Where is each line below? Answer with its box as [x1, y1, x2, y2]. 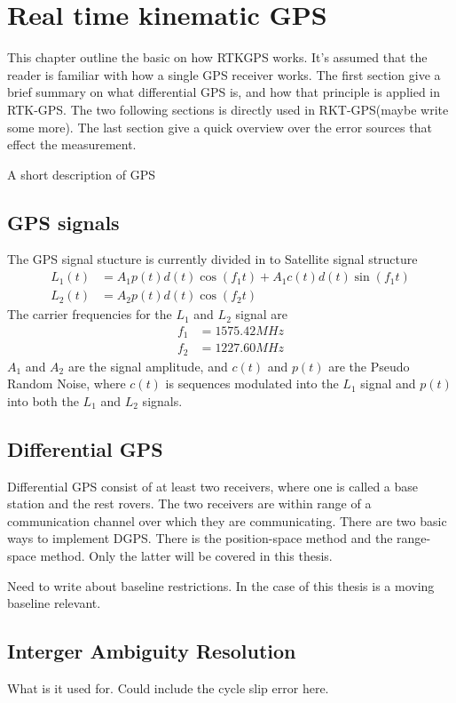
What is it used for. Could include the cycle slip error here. [7, 679, 329, 698]
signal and [360, 374, 416, 393]
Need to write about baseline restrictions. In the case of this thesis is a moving [7, 576, 435, 595]
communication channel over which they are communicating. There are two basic [7, 511, 447, 530]
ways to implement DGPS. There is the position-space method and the [7, 529, 393, 547]
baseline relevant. [7, 594, 101, 612]
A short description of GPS [7, 164, 155, 183]
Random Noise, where [7, 374, 126, 393]
